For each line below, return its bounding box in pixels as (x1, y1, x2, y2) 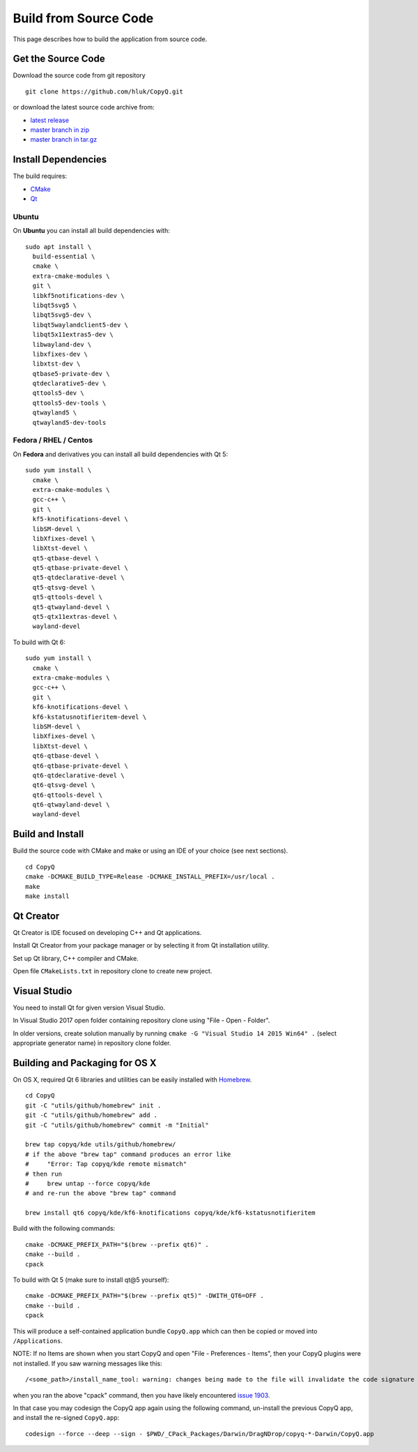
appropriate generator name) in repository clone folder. (13, 1039, 171, 1047)
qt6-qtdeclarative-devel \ (32, 771, 125, 779)
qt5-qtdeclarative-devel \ (32, 574, 125, 582)
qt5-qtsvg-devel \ (32, 583, 95, 591)
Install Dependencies (13, 154, 107, 165)
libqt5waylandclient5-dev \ (32, 321, 129, 329)
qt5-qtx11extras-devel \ (32, 613, 118, 621)
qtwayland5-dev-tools (32, 419, 107, 426)
